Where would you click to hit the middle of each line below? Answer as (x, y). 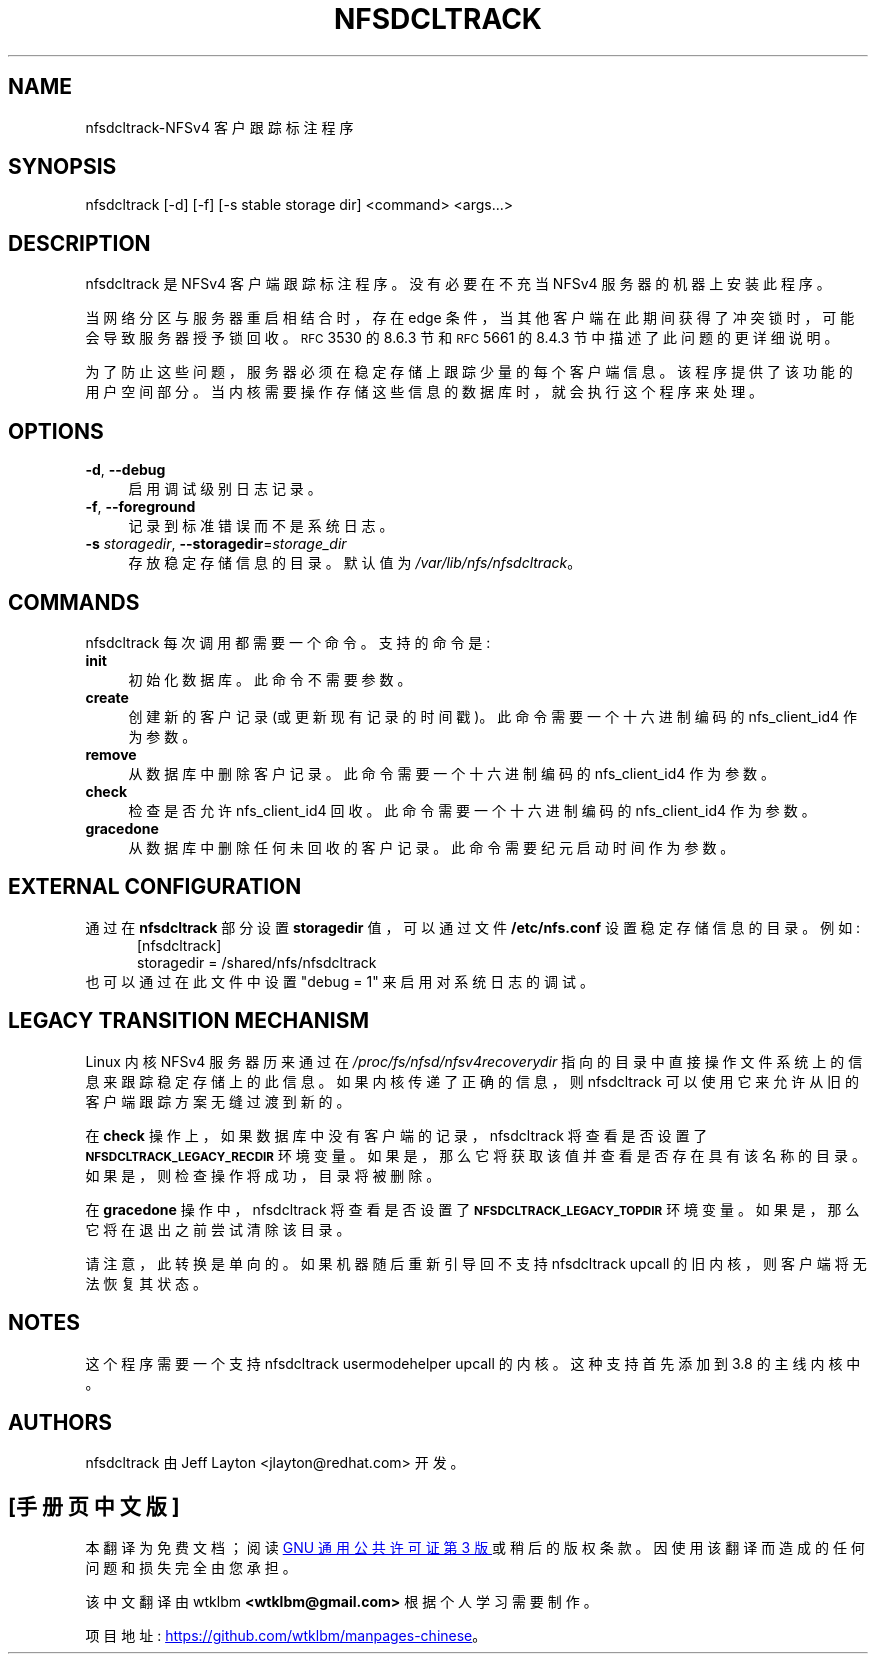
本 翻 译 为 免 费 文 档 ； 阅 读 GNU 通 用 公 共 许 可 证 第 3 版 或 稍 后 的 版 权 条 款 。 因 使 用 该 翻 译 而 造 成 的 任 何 (475, 1548)
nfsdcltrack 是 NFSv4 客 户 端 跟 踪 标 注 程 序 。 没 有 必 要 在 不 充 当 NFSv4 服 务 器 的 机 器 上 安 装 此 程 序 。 (458, 284)
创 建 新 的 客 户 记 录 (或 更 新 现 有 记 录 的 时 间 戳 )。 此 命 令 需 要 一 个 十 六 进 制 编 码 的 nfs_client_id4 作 (492, 716)
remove (111, 754)
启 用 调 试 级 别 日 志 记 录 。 (225, 489)
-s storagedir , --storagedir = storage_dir (216, 544)
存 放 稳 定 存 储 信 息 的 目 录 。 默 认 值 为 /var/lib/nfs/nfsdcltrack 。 (355, 563)
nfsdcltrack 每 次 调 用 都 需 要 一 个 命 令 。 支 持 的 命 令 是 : (288, 642)
